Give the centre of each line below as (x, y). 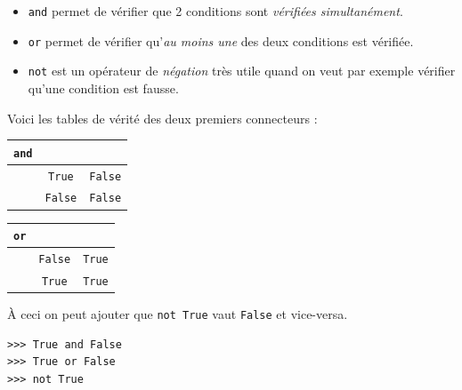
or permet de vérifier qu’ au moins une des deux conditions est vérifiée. (221, 40)
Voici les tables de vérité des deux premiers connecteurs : (162, 118)
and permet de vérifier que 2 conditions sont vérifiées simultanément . (215, 11)
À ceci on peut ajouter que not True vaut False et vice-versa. (178, 314)
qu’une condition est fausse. (103, 88)
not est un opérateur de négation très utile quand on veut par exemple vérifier (242, 71)
